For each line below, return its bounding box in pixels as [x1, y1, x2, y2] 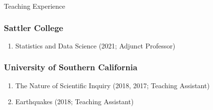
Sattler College [4, 21, 64, 33]
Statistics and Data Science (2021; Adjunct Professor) [15, 40, 176, 50]
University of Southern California [4, 61, 138, 73]
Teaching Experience [4, 1, 66, 11]
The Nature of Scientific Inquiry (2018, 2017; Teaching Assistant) [15, 80, 210, 90]
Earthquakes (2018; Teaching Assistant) [15, 96, 134, 107]
